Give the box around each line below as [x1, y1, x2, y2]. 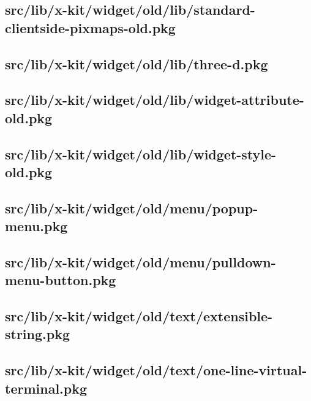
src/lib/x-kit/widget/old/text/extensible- [5, 307, 273, 326]
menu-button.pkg [5, 270, 116, 289]
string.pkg [5, 324, 70, 343]
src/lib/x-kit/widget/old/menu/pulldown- [5, 252, 276, 271]
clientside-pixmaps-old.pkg [5, 18, 176, 37]
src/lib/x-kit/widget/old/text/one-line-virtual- [5, 361, 307, 380]
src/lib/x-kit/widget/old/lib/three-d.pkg [5, 54, 268, 73]
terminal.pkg [5, 378, 88, 397]
